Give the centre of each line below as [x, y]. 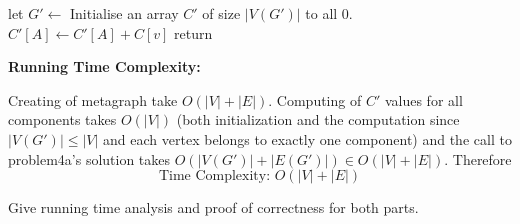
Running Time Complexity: [104, 66]
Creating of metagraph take [93, 99]
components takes [62, 119]
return [193, 32]
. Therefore [478, 158]
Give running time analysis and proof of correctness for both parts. [213, 207]
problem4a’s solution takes [89, 158]
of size [221, 13]
